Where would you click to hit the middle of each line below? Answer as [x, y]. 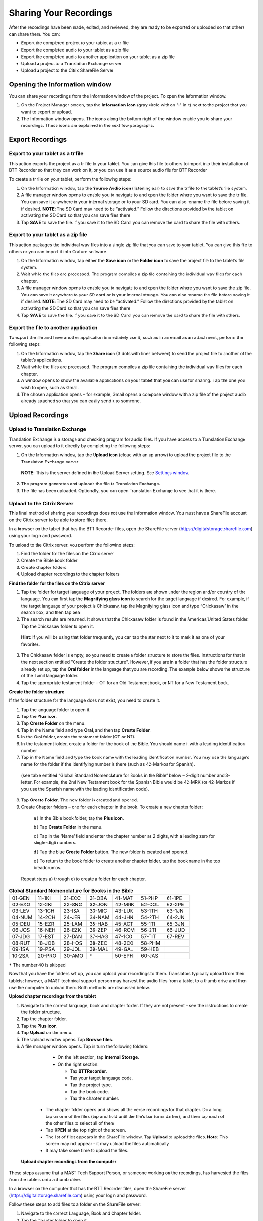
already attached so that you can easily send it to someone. [81, 401]
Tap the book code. [89, 1092]
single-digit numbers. [55, 843]
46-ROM [125, 930]
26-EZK [72, 930]
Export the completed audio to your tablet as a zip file [75, 50]
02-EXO [21, 905]
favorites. [31, 644]
